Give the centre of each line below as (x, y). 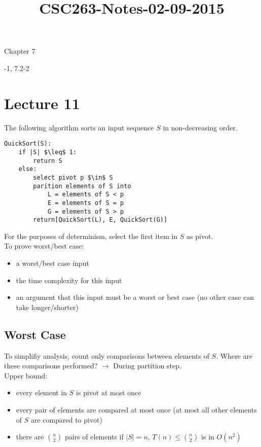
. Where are (234, 355)
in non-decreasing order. (200, 127)
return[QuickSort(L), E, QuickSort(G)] (100, 220)
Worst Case (35, 334)
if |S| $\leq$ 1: (48, 152)
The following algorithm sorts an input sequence (79, 127)
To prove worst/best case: (44, 246)
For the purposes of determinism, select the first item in (91, 236)
